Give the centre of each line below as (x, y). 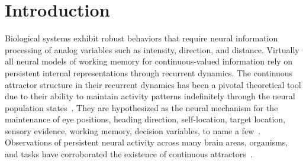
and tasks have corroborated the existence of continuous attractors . (129, 154)
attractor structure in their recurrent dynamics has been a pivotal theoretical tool (153, 84)
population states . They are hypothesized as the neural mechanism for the (141, 107)
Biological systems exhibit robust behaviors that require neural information (141, 38)
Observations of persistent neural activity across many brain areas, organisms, (146, 142)
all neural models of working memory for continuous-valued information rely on (149, 61)
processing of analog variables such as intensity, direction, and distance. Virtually (152, 49)
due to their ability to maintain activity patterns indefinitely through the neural (150, 96)
